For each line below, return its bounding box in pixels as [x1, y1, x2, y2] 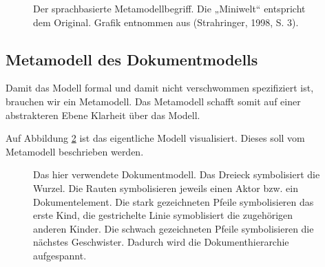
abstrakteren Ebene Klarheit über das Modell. [6, 107, 200, 122]
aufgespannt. [33, 248, 87, 262]
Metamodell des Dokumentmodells [6, 48, 258, 70]
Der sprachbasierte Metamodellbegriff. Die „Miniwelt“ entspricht [33, 1, 306, 15]
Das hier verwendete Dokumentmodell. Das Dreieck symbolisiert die [33, 167, 320, 182]
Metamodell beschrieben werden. [6, 144, 144, 158]
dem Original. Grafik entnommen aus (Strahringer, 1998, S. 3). [33, 14, 299, 29]
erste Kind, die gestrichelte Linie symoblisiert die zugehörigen [33, 208, 293, 222]
